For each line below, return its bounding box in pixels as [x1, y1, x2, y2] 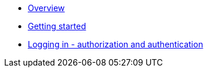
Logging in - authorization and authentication [28, 39, 203, 49]
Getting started [28, 21, 86, 31]
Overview [28, 3, 65, 13]
